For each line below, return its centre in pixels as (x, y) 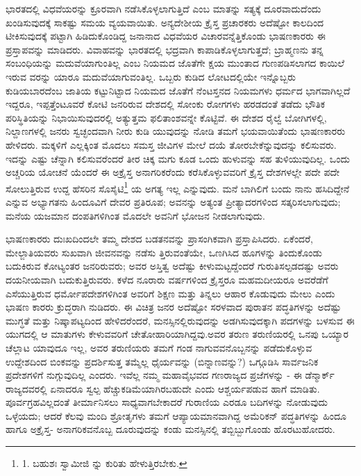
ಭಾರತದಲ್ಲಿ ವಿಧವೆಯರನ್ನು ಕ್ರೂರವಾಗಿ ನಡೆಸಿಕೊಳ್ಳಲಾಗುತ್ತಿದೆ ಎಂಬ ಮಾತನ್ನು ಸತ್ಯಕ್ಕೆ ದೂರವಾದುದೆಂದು (163, 8)
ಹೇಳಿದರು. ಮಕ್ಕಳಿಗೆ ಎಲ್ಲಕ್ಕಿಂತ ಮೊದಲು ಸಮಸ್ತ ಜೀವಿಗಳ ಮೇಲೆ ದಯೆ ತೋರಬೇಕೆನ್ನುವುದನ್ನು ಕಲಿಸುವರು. (171, 144)
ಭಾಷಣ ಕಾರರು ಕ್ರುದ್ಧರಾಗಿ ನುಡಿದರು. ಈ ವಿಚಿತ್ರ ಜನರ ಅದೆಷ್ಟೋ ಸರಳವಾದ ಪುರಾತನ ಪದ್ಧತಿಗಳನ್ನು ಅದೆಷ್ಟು (174, 307)
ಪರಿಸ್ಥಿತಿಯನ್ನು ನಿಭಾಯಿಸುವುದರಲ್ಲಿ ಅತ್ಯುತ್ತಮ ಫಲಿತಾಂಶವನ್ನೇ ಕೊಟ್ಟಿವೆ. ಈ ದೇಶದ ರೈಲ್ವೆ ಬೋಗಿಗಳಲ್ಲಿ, (166, 117)
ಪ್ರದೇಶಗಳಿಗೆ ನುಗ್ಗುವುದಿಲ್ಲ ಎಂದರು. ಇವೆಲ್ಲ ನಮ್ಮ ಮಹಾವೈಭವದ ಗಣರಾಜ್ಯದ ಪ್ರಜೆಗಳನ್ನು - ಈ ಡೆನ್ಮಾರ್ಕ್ (170, 375)
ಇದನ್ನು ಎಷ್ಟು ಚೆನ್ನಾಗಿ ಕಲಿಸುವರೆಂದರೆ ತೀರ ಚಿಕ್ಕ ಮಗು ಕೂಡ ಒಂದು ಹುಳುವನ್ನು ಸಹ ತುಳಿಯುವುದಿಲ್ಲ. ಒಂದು (178, 158)
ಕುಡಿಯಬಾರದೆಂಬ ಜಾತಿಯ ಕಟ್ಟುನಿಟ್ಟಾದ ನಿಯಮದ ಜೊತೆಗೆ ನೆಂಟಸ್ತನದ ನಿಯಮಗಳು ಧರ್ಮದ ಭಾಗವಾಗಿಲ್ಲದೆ (178, 90)
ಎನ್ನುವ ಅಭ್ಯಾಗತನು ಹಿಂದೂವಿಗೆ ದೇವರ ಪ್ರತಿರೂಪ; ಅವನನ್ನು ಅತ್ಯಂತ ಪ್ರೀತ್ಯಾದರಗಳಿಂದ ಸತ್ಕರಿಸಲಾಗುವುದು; (173, 201)
